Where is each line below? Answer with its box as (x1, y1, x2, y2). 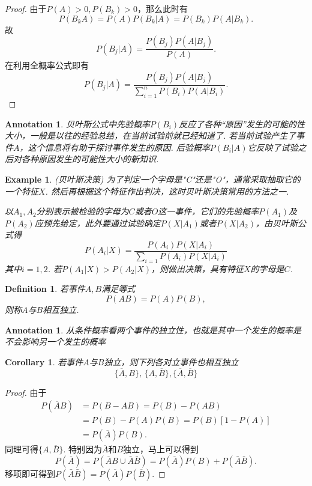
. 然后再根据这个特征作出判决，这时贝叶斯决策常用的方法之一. (45, 184, 289, 197)
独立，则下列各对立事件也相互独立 (104, 355, 239, 368)
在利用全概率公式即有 (5, 59, 89, 71)
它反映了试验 (247, 141, 298, 153)
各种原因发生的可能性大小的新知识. (21, 153, 159, 165)
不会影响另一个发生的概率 (5, 335, 106, 348)
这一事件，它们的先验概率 (158, 205, 259, 217)
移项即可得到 (5, 467, 55, 479)
